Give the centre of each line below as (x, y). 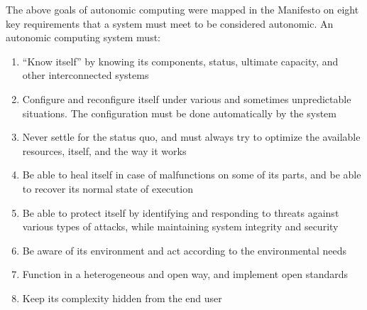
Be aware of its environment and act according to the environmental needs (185, 250)
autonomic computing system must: (83, 37)
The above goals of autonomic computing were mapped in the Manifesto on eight (182, 9)
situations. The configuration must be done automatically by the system (179, 113)
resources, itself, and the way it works (104, 150)
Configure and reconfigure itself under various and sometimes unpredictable (187, 98)
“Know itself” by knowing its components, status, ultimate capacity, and (180, 61)
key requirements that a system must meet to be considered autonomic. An (170, 23)
